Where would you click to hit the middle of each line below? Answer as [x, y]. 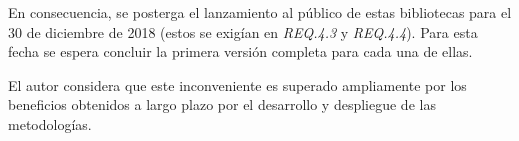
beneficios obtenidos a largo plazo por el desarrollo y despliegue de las [222, 104]
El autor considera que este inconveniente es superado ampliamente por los [237, 84]
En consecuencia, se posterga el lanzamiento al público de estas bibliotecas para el [260, 12]
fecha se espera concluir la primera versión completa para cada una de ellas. [240, 51]
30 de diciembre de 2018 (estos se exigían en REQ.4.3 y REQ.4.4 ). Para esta [243, 31]
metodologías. [50, 123]
